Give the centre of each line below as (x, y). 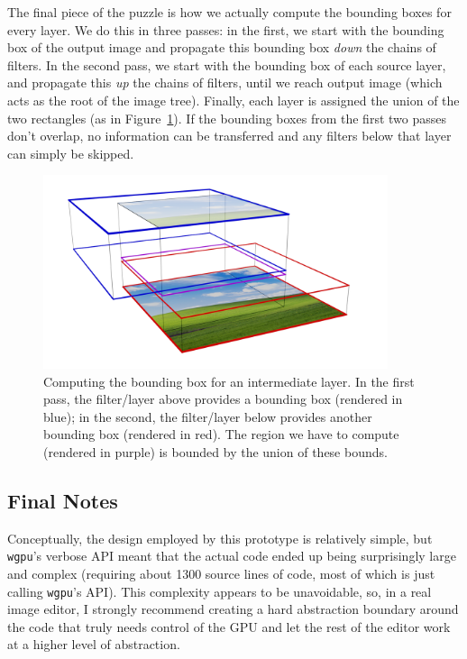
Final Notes (63, 500)
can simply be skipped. (71, 153)
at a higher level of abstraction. (94, 644)
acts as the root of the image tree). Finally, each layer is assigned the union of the (233, 100)
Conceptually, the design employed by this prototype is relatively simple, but (220, 538)
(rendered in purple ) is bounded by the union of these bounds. (215, 451)
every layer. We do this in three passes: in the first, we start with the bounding (226, 29)
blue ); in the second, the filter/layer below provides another (208, 416)
